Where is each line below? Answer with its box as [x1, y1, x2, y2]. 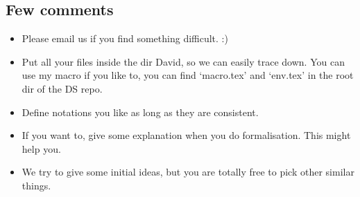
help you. [22, 141, 61, 156]
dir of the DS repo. [22, 81, 103, 95]
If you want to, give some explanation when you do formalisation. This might [22, 128, 351, 142]
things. [22, 178, 51, 192]
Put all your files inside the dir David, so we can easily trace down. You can [22, 54, 345, 68]
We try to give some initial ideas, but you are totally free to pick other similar [22, 165, 354, 179]
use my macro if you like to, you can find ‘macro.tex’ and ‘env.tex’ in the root [22, 68, 354, 82]
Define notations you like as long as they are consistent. [22, 104, 259, 119]
